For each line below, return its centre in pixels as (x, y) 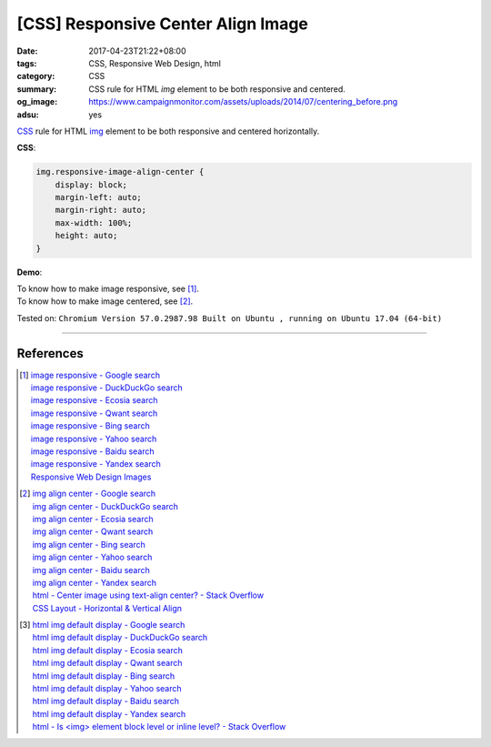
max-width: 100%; (94, 222)
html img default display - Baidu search (106, 702)
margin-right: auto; (101, 210)
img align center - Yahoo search (92, 557)
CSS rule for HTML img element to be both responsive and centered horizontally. (168, 131)
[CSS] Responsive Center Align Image (163, 24)
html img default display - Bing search (104, 676)
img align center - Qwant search (93, 531)
